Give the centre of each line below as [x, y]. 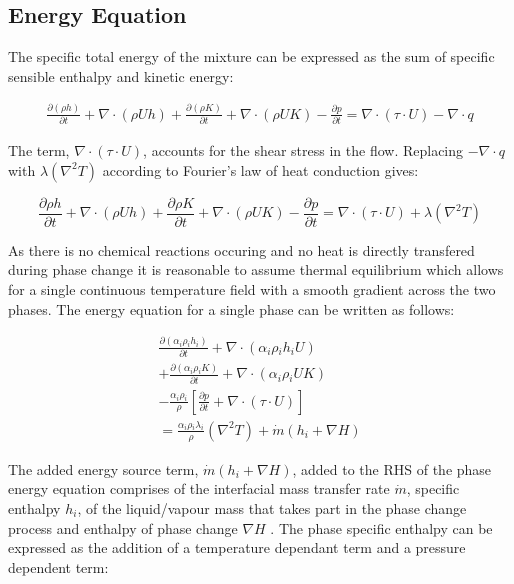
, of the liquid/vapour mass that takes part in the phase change [272, 507]
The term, [39, 150]
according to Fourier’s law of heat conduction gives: [260, 169]
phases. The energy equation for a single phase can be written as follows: [231, 308]
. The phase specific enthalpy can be [381, 527]
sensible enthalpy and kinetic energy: [121, 75]
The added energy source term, [103, 468]
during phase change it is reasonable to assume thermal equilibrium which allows [256, 269]
